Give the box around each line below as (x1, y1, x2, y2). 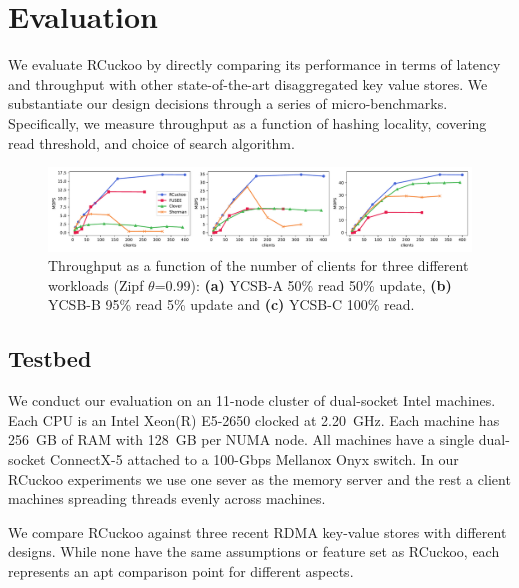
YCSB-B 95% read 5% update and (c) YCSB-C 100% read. (48, 294, 415, 315)
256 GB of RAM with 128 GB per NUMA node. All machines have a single (8, 429, 475, 450)
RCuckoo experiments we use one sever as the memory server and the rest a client (8, 468, 511, 489)
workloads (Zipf (48, 274, 144, 295)
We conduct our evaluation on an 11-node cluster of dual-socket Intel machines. (8, 390, 496, 411)
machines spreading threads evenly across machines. (8, 488, 326, 509)
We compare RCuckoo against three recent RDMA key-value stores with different (8, 521, 507, 542)
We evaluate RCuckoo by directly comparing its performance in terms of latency (8, 54, 501, 75)
